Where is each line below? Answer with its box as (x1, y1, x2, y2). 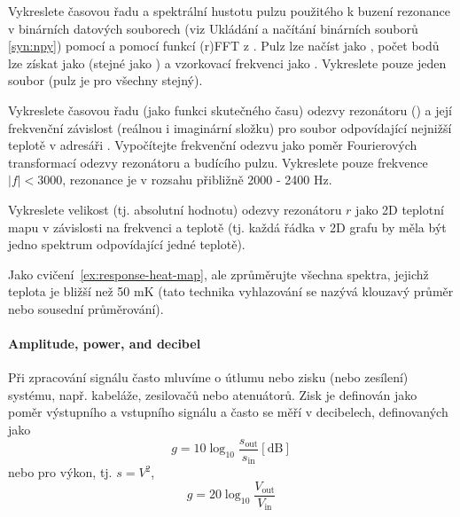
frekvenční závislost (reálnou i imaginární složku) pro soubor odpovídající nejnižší (8, 118, 452, 137)
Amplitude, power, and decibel (8, 334, 201, 353)
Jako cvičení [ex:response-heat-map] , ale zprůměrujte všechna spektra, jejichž (8, 264, 429, 283)
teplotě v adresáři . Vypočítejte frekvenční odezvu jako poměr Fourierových (8, 136, 417, 154)
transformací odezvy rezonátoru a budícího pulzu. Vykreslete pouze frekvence (8, 153, 428, 171)
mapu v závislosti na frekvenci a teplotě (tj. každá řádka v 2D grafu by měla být (8, 217, 447, 236)
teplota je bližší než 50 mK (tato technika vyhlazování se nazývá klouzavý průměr (8, 282, 454, 301)
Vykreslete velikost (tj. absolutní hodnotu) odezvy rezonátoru (8, 200, 342, 218)
